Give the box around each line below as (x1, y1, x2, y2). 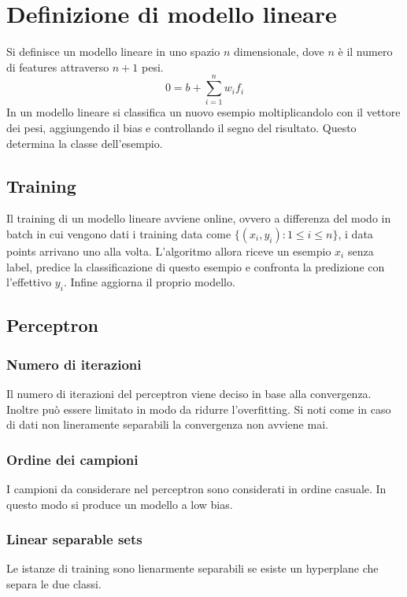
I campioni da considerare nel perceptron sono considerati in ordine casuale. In (6, 481, 387, 496)
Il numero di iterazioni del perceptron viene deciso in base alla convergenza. (6, 385, 372, 401)
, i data (338, 226, 373, 242)
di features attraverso (6, 58, 109, 75)
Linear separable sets (6, 529, 142, 549)
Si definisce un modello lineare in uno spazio (6, 43, 220, 60)
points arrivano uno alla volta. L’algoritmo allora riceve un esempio (6, 243, 331, 260)
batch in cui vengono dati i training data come (6, 226, 231, 242)
